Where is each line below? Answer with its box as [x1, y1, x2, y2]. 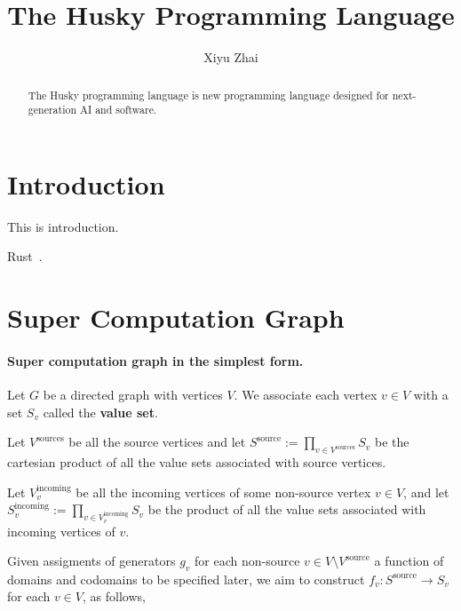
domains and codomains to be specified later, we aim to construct [7, 569, 365, 588]
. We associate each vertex [234, 385, 378, 404]
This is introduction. [7, 217, 119, 235]
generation [28, 102, 77, 117]
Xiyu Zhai [203, 48, 258, 67]
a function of [374, 551, 444, 570]
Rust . [7, 247, 43, 266]
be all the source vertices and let [68, 432, 246, 451]
